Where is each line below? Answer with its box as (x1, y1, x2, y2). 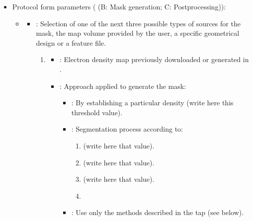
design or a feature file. (36, 37, 106, 48)
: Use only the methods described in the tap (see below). (71, 207, 244, 218)
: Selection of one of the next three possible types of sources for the (36, 18, 241, 28)
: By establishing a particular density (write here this (71, 97, 234, 108)
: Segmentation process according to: (71, 124, 183, 134)
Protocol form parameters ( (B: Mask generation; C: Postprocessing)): (12, 1, 226, 11)
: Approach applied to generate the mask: (59, 80, 186, 91)
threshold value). (71, 107, 123, 117)
